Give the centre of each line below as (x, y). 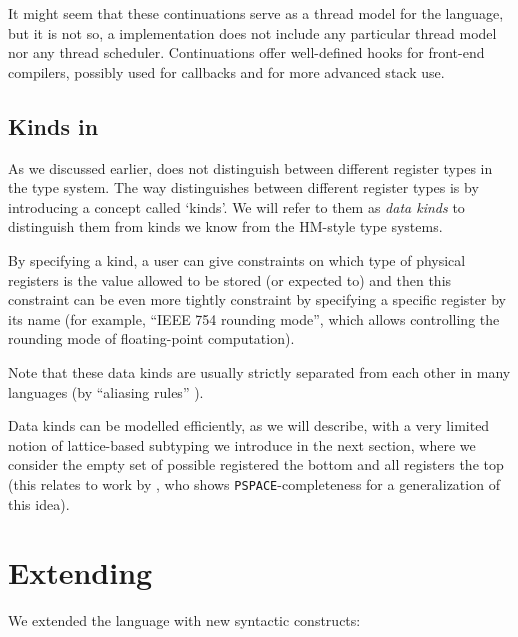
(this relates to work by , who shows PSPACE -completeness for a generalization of (254, 483)
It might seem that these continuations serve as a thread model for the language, (256, 13)
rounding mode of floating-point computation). (151, 338)
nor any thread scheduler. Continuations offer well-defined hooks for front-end (246, 52)
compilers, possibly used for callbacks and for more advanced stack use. (226, 71)
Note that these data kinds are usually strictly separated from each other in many (259, 371)
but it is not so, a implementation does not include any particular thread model (252, 32)
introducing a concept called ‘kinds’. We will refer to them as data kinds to (236, 206)
